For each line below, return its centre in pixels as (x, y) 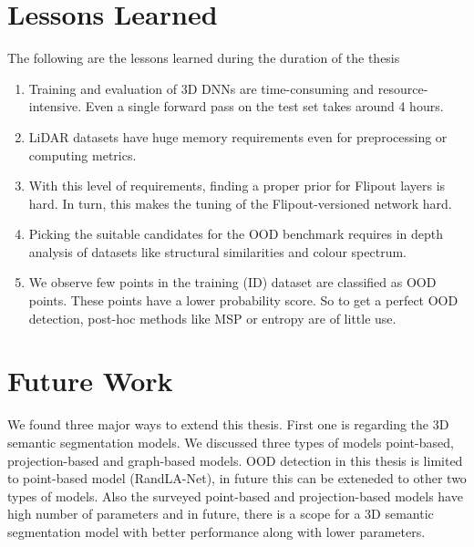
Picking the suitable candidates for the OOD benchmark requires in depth (236, 234)
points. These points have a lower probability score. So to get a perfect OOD (243, 300)
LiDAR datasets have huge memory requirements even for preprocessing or (238, 136)
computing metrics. (82, 155)
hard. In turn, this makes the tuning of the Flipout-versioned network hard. (240, 203)
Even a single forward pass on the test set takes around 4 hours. (264, 106)
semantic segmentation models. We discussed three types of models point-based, (231, 442)
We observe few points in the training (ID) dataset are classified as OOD (232, 282)
